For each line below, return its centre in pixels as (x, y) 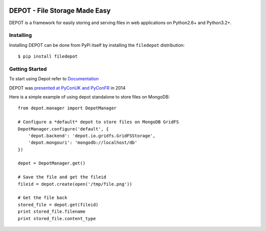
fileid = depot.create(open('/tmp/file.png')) (75, 184)
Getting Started (28, 69)
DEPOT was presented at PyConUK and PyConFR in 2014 (67, 88)
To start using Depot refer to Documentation (54, 79)
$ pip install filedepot (48, 56)
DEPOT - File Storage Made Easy (60, 11)
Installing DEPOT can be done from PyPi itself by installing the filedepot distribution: (97, 45)
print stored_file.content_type (57, 218)
